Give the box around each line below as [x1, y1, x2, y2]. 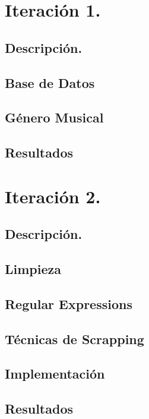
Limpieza [5, 260, 62, 278]
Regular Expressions [5, 294, 132, 313]
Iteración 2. [5, 184, 101, 208]
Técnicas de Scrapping [5, 329, 144, 348]
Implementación [5, 364, 105, 383]
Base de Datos [5, 73, 95, 92]
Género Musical [5, 108, 104, 127]
